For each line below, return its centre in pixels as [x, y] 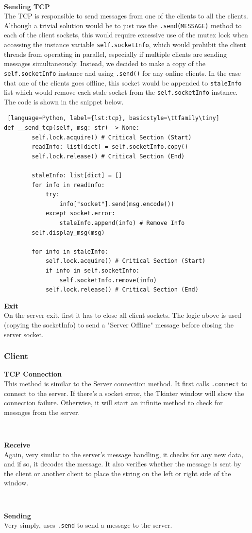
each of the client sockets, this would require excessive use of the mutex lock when [126, 35]
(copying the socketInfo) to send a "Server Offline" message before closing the [119, 324]
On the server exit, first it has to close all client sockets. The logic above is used [123, 315]
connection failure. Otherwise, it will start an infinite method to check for [113, 403]
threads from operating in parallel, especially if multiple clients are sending [116, 54]
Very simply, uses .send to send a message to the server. [88, 525]
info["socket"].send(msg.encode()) [117, 204]
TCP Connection [33, 374]
